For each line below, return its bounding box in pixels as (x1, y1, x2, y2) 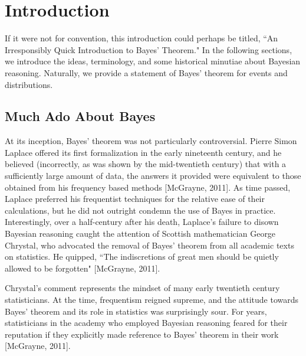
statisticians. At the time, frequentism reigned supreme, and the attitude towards (5, 293, 298, 306)
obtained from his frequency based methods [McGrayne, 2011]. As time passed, (5, 181, 291, 193)
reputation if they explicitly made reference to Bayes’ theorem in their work (5, 328, 279, 340)
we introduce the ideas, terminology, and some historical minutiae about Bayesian (5, 55, 301, 67)
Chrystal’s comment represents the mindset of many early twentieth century (5, 282, 280, 294)
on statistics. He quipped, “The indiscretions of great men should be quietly (5, 250, 279, 263)
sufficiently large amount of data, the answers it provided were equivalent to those (5, 169, 301, 182)
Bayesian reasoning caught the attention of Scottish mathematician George (5, 227, 276, 240)
